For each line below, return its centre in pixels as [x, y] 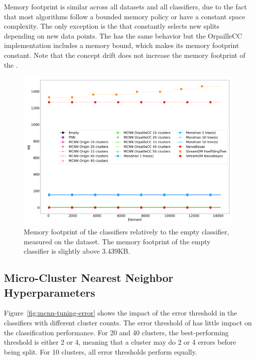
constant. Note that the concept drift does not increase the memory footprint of [125, 55]
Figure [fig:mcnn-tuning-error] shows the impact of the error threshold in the [121, 313]
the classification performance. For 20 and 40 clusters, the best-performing [116, 332]
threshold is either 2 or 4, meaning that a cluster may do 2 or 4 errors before [120, 342]
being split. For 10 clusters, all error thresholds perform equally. [101, 351]
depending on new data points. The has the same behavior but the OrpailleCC [123, 35]
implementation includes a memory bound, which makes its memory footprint [122, 45]
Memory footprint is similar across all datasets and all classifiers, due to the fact [126, 6]
